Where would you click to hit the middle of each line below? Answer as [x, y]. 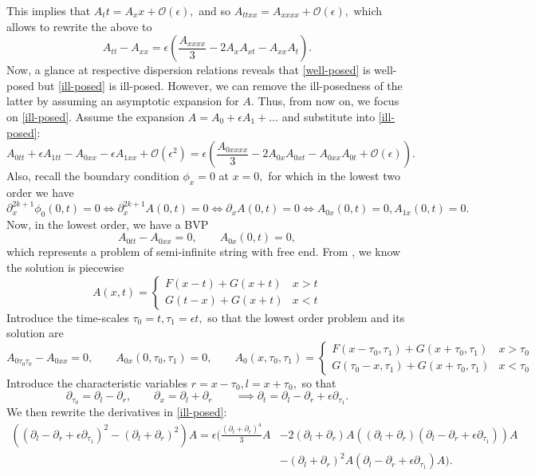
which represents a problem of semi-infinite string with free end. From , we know [204, 252]
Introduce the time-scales [68, 317]
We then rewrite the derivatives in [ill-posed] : [117, 412]
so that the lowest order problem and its [306, 317]
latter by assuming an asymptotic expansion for [123, 101]
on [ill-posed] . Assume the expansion [96, 116]
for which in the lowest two [334, 176]
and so [215, 10]
